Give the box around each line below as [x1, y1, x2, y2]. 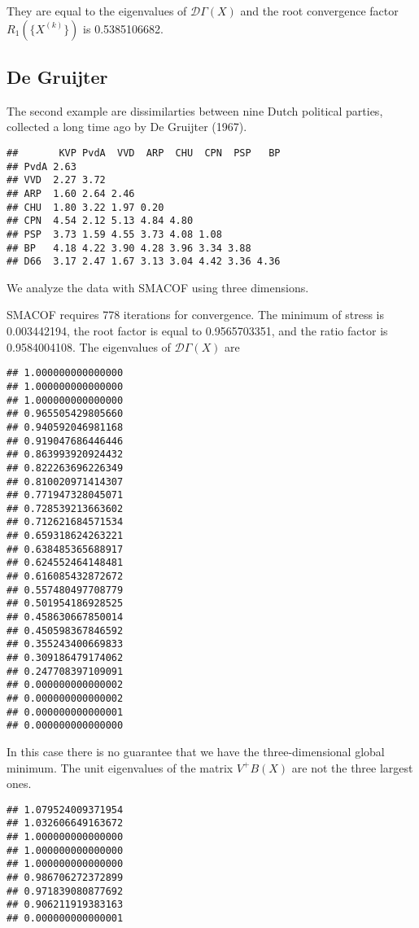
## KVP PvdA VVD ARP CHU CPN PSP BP [7, 147, 281, 159]
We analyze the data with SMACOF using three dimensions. [7, 278, 309, 295]
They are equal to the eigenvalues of [7, 2, 187, 19]
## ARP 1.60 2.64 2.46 [7, 187, 135, 199]
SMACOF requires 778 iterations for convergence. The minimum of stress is [7, 306, 385, 323]
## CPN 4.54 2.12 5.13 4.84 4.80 [7, 215, 194, 227]
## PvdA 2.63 [7, 160, 76, 173]
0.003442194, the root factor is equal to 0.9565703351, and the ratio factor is [7, 322, 388, 339]
